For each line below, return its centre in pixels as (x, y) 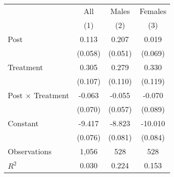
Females (153, 11)
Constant (23, 123)
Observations (30, 151)
